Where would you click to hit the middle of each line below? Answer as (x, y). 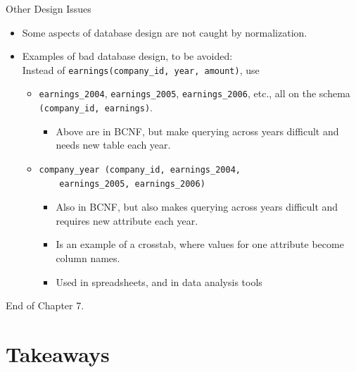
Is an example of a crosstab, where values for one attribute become (200, 244)
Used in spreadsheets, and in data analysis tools (159, 281)
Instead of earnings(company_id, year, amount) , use (141, 69)
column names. (88, 258)
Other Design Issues (49, 8)
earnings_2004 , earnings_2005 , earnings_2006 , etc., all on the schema (195, 93)
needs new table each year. (113, 145)
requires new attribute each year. (127, 220)
